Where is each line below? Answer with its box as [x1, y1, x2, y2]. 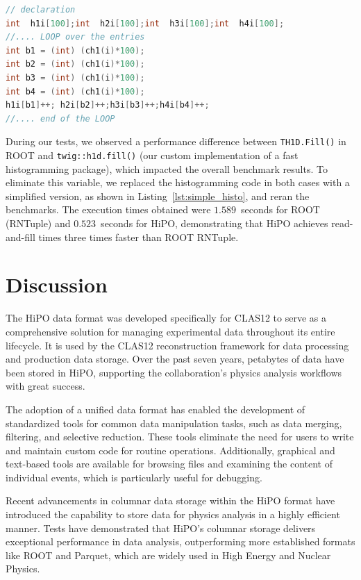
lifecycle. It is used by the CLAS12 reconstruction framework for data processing [6, 338, 349, 352]
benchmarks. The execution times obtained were [6, 202, 211, 217]
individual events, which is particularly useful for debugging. [6, 470, 262, 484]
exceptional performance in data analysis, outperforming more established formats [6, 534, 355, 549]
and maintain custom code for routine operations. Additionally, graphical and [6, 442, 335, 457]
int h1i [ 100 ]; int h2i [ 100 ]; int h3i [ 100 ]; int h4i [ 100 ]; [6, 18, 285, 28]
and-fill [6, 229, 35, 244]
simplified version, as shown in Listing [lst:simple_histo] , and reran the [6, 188, 310, 203]
